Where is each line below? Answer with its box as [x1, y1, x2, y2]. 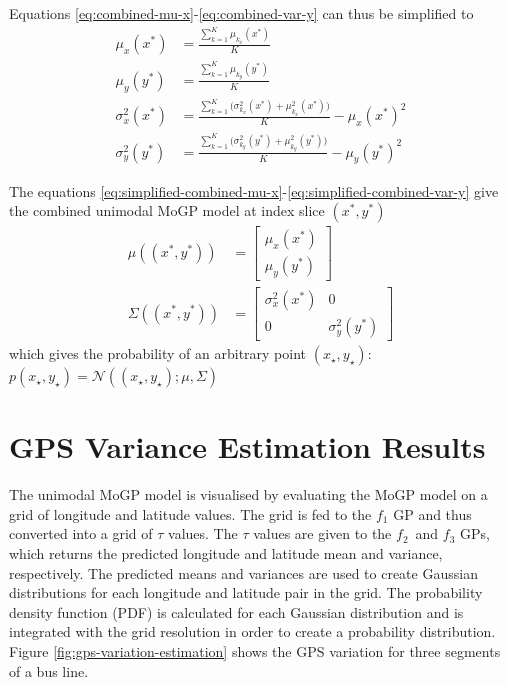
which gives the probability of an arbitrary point [9, 343, 307, 364]
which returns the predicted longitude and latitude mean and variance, [9, 543, 443, 563]
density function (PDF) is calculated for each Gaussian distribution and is [9, 601, 464, 622]
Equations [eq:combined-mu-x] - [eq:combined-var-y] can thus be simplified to [9, 3, 474, 23]
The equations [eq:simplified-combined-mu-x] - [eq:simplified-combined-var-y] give [9, 180, 499, 201]
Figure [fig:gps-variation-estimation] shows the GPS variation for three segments [9, 640, 501, 661]
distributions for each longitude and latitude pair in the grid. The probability [9, 582, 483, 603]
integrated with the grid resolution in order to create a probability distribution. [9, 621, 496, 642]
